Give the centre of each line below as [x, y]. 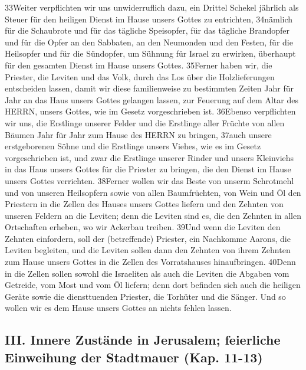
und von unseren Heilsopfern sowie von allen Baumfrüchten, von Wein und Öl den [153, 192]
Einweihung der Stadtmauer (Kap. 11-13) [134, 357]
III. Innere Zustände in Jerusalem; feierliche [143, 340]
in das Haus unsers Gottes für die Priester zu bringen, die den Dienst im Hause [148, 169]
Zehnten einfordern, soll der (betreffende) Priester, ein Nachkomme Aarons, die [148, 238]
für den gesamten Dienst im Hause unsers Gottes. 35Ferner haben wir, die [139, 65]
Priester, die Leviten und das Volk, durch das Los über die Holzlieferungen [140, 76]
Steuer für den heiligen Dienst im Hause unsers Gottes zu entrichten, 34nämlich [149, 19]
